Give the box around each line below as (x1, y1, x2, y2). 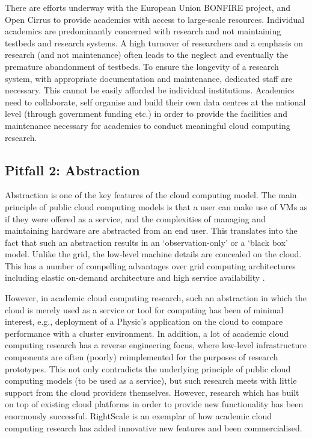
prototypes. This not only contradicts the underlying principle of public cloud (5, 362, 291, 375)
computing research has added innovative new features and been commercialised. (5, 421, 302, 434)
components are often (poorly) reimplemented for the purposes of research (5, 351, 278, 363)
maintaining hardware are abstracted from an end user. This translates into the (5, 224, 298, 237)
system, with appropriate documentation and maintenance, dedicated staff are (5, 72, 293, 84)
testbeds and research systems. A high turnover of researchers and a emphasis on (5, 36, 304, 49)
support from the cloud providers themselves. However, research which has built (5, 386, 299, 398)
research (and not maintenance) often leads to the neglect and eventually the (5, 48, 289, 61)
